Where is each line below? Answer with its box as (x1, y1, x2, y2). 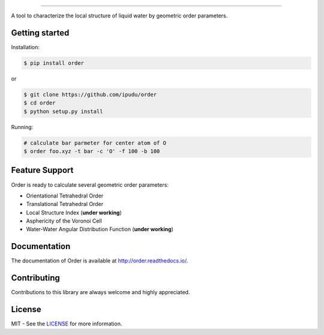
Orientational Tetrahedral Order (26, 192, 104, 199)
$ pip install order (23, 59, 84, 66)
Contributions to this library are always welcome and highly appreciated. (11, 289, 190, 296)
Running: (11, 123, 34, 130)
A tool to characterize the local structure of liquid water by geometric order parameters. (11, 12, 228, 19)
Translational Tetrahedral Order (26, 201, 104, 208)
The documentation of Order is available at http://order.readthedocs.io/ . (11, 257, 188, 264)
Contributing (11, 273, 60, 283)
